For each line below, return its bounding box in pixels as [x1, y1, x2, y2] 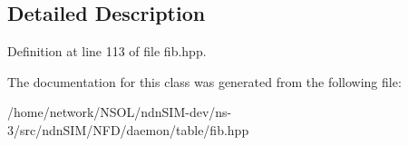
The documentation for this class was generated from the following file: [7, 72, 402, 91]
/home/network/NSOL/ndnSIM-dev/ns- [7, 102, 232, 122]
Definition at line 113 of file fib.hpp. [7, 42, 207, 61]
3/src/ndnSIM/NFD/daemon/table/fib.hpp [7, 120, 249, 139]
